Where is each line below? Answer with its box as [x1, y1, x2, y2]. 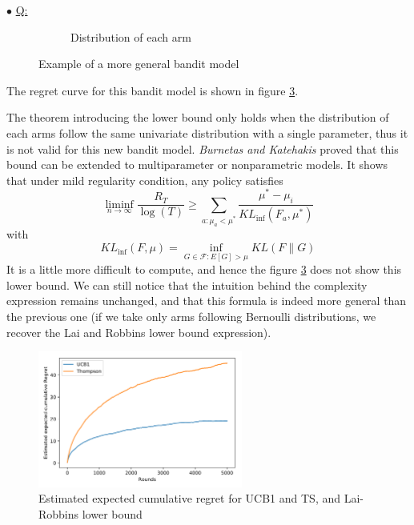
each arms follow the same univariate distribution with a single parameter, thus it [6, 124, 408, 141]
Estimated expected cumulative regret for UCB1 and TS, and [38, 490, 341, 507]
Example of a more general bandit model [38, 55, 239, 72]
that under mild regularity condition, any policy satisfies [6, 171, 283, 188]
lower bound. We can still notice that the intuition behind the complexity [6, 276, 368, 293]
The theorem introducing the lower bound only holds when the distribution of [6, 109, 389, 126]
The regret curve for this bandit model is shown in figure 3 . [6, 82, 299, 98]
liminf [105, 198, 134, 210]
